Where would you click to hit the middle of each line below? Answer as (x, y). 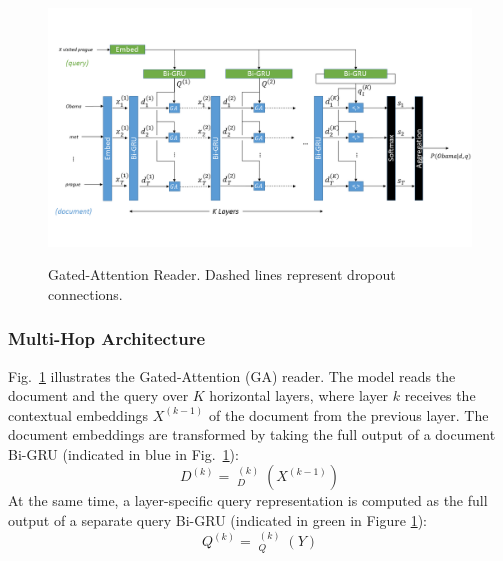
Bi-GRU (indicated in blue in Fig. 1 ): (123, 453)
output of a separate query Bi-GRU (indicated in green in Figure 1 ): (217, 520)
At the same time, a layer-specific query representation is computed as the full (248, 500)
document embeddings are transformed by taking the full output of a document (252, 434)
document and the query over (98, 395)
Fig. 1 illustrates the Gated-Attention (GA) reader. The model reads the (232, 375)
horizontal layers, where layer (299, 395)
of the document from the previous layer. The (348, 414)
